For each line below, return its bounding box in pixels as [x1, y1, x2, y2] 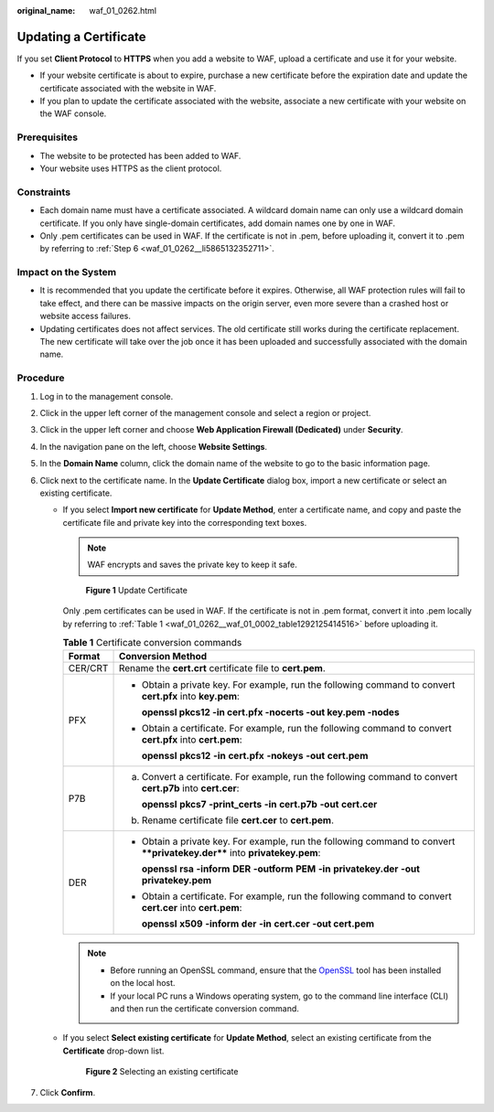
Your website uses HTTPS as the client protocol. [39, 163, 222, 174]
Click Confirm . [39, 1086, 96, 1097]
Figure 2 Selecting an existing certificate [85, 1066, 239, 1077]
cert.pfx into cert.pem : [141, 733, 242, 746]
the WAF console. [39, 108, 107, 119]
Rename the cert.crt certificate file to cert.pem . [118, 662, 326, 675]
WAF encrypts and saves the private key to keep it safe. [87, 559, 297, 571]
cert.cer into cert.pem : [141, 902, 242, 914]
